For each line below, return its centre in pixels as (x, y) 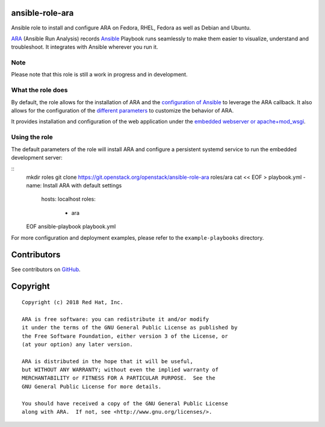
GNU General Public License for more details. (92, 386)
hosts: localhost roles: (69, 199)
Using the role (32, 137)
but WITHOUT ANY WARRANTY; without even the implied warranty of (120, 370)
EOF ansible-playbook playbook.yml (71, 226)
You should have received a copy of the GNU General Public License (125, 403)
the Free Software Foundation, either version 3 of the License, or (125, 336)
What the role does (39, 90)
